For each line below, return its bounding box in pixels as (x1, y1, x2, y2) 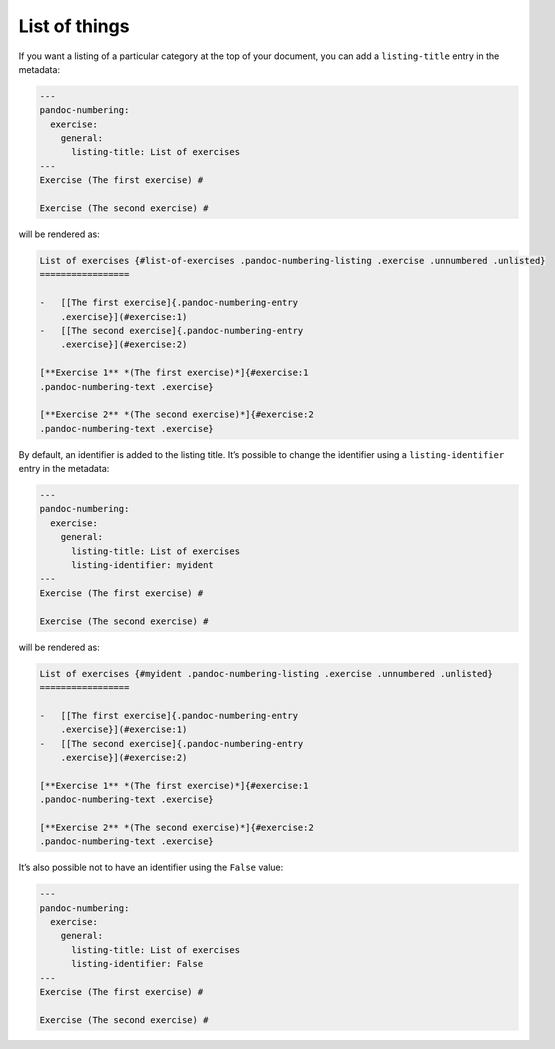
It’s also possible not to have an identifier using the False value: (18, 861, 284, 874)
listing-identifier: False (71, 958, 204, 970)
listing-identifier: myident (71, 560, 214, 571)
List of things (18, 15, 130, 37)
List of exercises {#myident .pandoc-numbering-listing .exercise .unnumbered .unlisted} (39, 668, 494, 679)
